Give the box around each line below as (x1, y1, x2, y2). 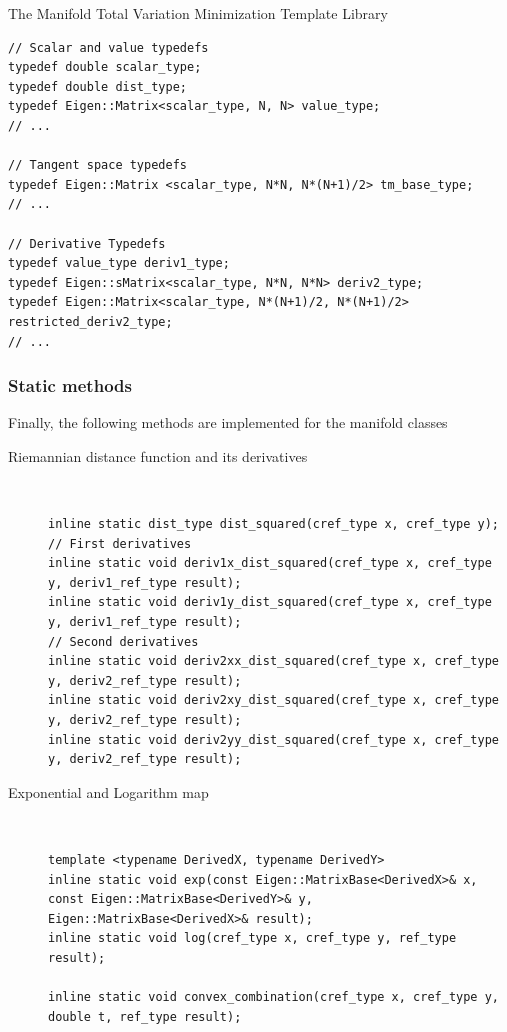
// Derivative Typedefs (8, 236, 166, 251)
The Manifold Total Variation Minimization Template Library (8, 3, 388, 23)
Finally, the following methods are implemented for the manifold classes (8, 412, 448, 433)
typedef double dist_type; (8, 79, 187, 94)
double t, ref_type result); (48, 1009, 242, 1024)
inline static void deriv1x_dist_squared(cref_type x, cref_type (48, 556, 492, 571)
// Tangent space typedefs (8, 158, 187, 173)
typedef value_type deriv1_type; (8, 256, 230, 271)
